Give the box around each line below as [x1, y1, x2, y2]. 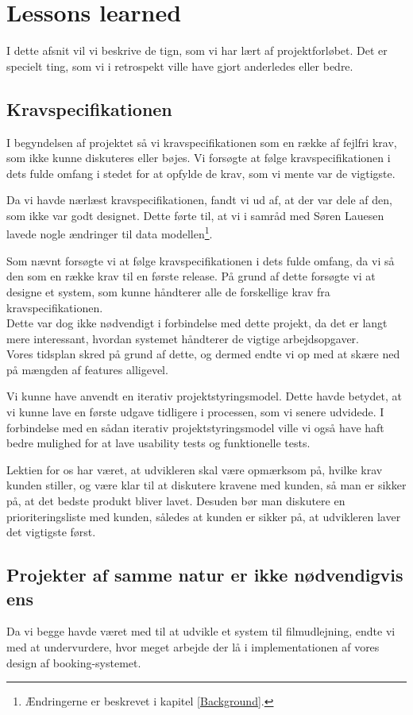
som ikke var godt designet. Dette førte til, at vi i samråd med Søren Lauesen [6, 207, 384, 223]
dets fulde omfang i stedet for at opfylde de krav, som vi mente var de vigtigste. [6, 164, 396, 181]
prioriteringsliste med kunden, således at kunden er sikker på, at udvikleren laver [6, 508, 401, 524]
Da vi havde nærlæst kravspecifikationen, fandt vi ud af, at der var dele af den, [6, 191, 392, 208]
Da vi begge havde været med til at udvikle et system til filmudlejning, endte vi [6, 623, 396, 640]
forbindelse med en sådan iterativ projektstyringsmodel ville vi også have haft [6, 419, 384, 435]
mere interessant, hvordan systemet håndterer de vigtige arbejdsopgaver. [6, 330, 359, 346]
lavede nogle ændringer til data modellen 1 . [6, 223, 213, 242]
